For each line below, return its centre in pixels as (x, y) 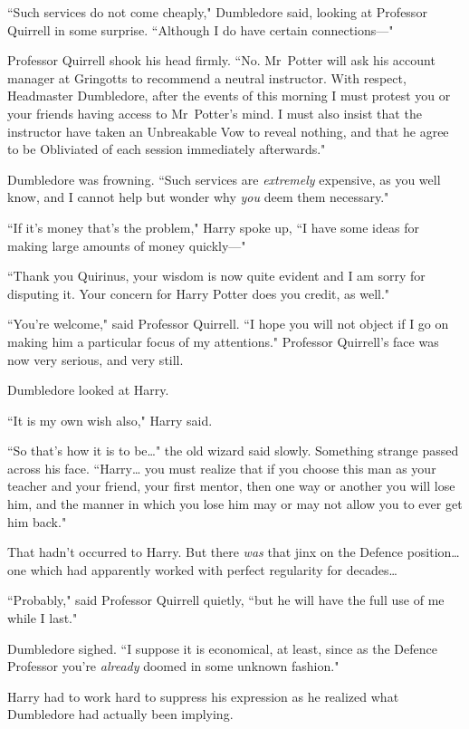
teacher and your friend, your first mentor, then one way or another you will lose (231, 486)
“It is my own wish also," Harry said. (110, 420)
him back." (37, 521)
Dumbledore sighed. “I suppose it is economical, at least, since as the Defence (222, 648)
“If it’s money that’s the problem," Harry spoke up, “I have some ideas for (213, 227)
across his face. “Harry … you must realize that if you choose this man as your (222, 468)
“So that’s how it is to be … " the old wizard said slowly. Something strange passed (233, 451)
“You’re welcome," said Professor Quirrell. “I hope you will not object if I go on (228, 324)
